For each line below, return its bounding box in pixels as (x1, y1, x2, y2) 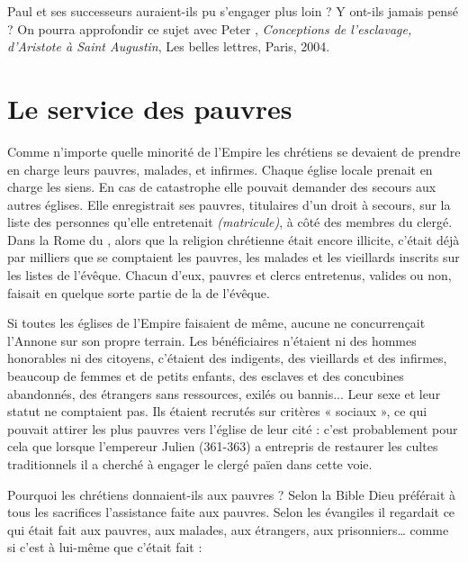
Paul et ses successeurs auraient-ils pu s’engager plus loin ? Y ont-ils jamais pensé (7, 2, 458, 20)
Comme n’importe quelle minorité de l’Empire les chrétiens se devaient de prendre (7, 141, 461, 160)
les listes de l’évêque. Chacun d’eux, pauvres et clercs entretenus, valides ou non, (7, 266, 452, 285)
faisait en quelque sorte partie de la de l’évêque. (7, 283, 270, 302)
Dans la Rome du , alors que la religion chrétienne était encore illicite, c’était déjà (7, 230, 460, 249)
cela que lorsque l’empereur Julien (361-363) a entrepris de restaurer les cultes (7, 437, 438, 456)
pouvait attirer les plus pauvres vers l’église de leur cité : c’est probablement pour (7, 419, 458, 438)
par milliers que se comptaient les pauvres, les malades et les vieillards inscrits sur (7, 248, 460, 267)
